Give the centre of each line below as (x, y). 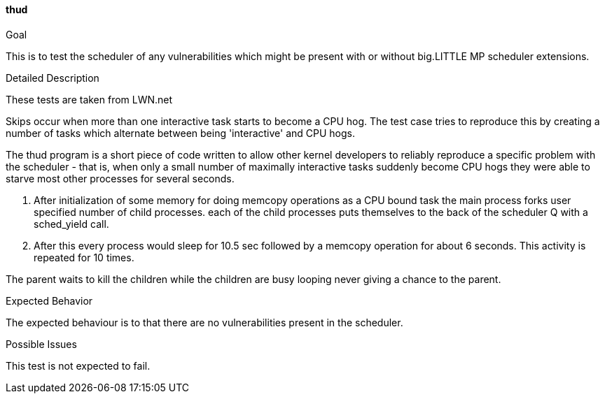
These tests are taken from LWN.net (89, 99)
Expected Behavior (49, 300)
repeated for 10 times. (84, 257)
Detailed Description (53, 78)
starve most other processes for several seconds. (120, 178)
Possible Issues (41, 344)
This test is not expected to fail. (78, 365)
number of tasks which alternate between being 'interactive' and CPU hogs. (181, 133)
